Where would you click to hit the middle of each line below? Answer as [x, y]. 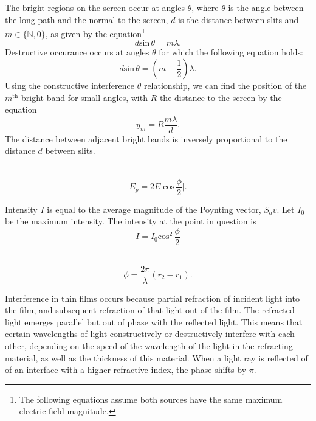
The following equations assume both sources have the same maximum [151, 399]
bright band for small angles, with [84, 97]
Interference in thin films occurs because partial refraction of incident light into [153, 298]
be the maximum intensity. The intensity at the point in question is [131, 221]
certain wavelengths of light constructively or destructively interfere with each [150, 334]
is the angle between [266, 7]
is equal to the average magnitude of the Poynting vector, [154, 209]
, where [205, 7]
